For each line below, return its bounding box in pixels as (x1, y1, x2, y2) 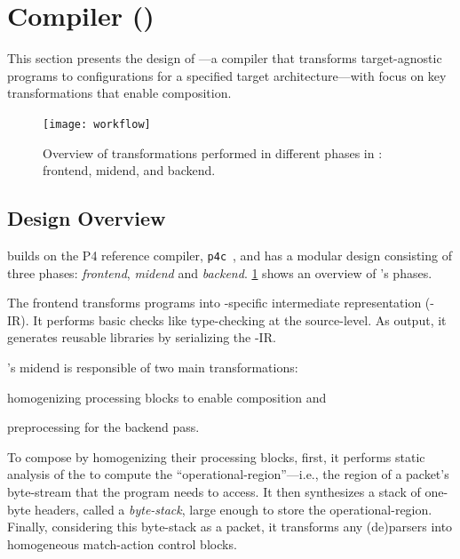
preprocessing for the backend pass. (7, 418, 200, 436)
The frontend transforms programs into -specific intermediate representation (7, 293, 422, 312)
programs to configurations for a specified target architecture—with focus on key (7, 66, 447, 84)
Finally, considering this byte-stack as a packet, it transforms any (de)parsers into (7, 517, 453, 536)
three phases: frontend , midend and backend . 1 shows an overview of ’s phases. (7, 263, 432, 282)
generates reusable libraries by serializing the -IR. (7, 328, 276, 347)
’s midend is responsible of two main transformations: (7, 357, 298, 376)
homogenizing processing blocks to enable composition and (7, 387, 327, 406)
